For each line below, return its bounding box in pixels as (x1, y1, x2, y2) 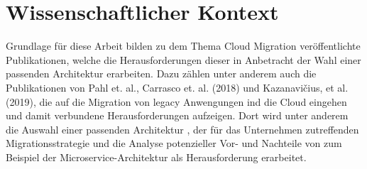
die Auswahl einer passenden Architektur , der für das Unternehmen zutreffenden (6, 121, 359, 136)
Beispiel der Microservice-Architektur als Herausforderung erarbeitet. (6, 149, 307, 164)
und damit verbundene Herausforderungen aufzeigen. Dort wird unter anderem (6, 108, 349, 123)
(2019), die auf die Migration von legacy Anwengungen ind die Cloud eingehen (6, 94, 347, 109)
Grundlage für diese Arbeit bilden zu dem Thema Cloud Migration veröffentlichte (6, 38, 361, 53)
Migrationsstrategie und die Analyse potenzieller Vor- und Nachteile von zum (6, 136, 342, 151)
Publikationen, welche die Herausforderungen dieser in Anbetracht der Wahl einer (6, 52, 361, 67)
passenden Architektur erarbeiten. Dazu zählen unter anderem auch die (6, 66, 317, 81)
